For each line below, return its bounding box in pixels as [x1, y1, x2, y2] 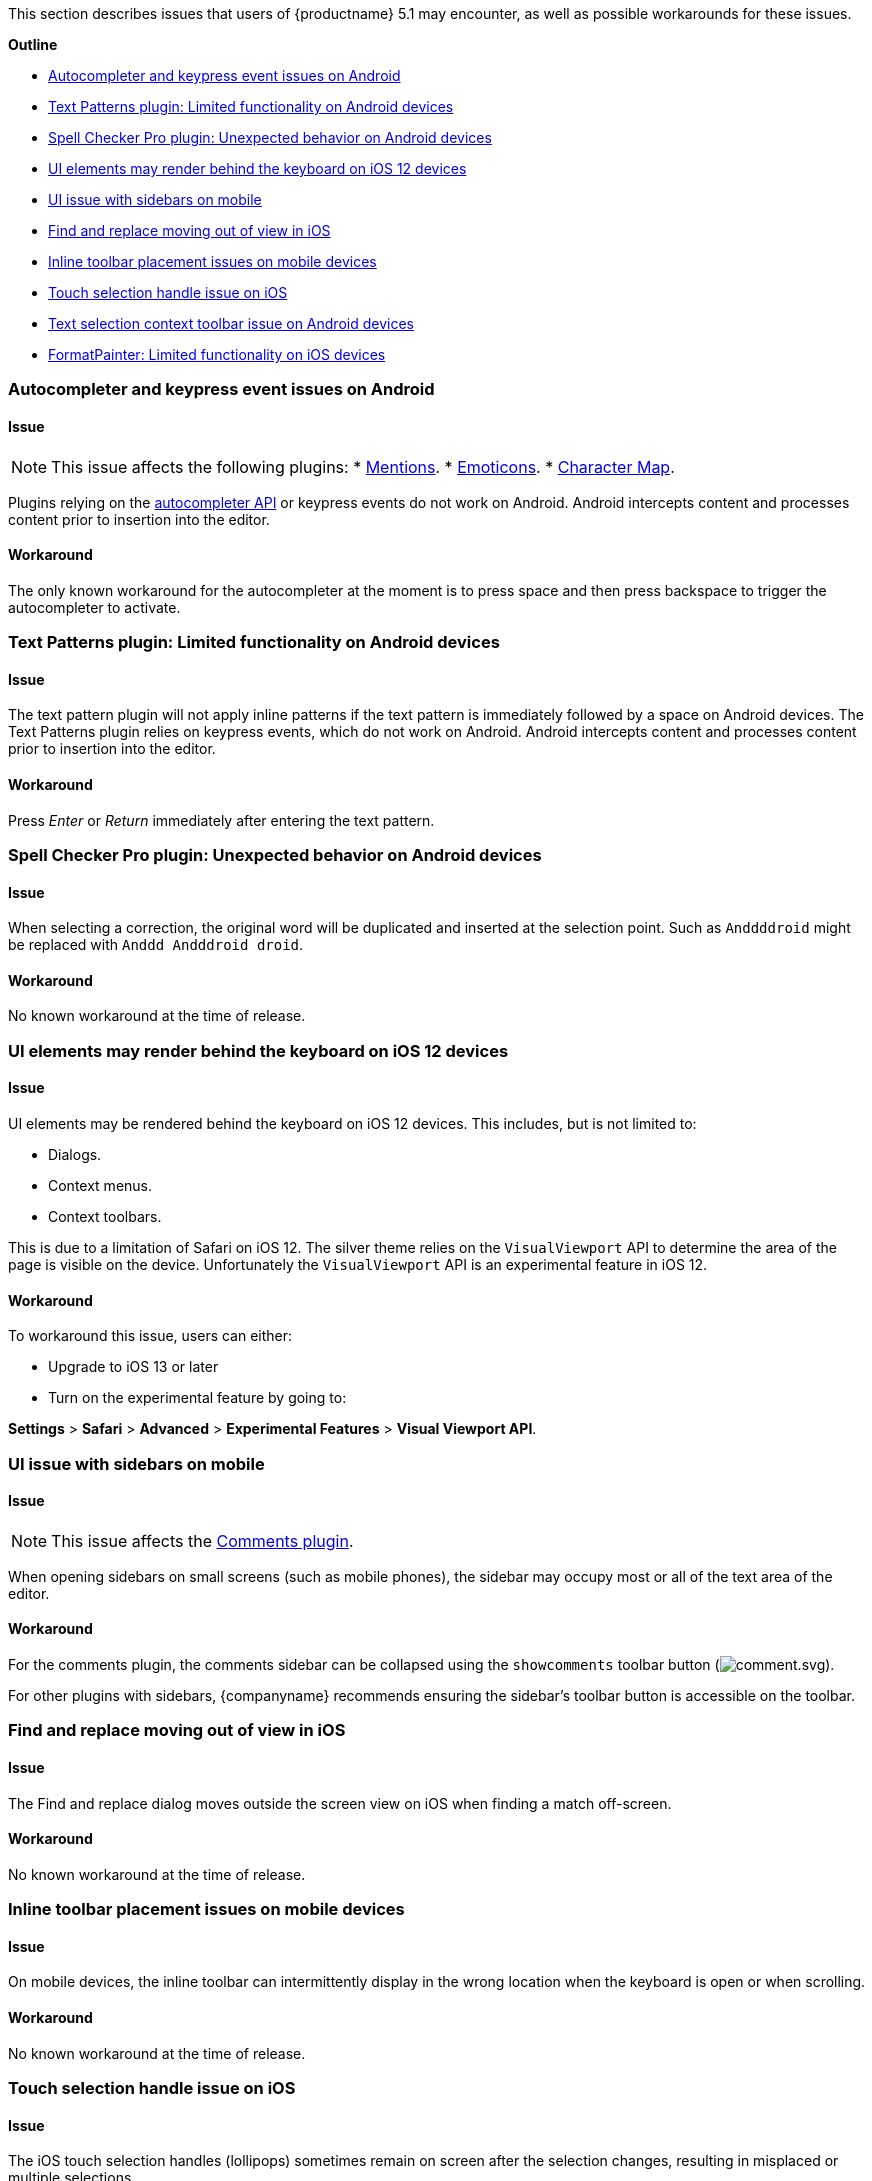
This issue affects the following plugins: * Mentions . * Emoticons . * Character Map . [51, 456, 675, 477]
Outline [8, 36, 58, 53]
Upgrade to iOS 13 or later [48, 1358, 219, 1376]
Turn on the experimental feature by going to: [48, 1389, 347, 1407]
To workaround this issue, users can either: [8, 1327, 293, 1345]
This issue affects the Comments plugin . [51, 1530, 354, 1551]
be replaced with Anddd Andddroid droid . [8, 936, 304, 954]
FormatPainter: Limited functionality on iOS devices [48, 346, 386, 363]
